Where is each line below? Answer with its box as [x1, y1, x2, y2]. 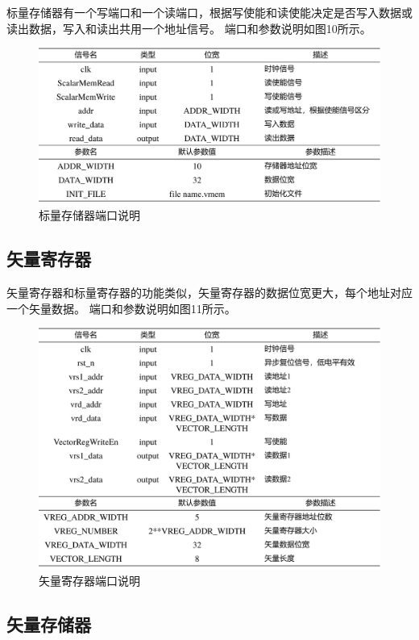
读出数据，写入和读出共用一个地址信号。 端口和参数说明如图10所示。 [6, 19, 371, 36]
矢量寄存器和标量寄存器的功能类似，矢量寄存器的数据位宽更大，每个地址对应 [6, 283, 413, 300]
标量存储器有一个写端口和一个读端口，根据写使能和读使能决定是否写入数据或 [6, 4, 413, 20]
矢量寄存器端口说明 [39, 571, 140, 588]
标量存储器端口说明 [39, 207, 140, 224]
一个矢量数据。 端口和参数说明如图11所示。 [6, 299, 236, 316]
